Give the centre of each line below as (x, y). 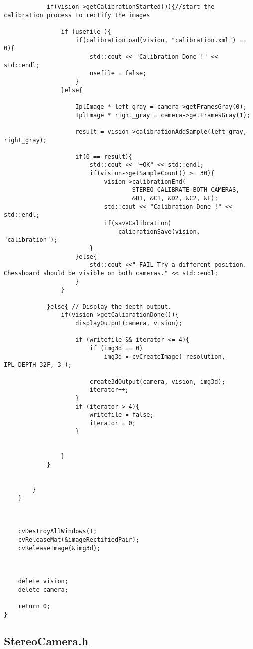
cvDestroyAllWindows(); (58, 531)
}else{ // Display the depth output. (109, 307)
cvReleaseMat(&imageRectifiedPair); (79, 540)
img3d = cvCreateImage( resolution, (164, 356)
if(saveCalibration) (138, 224)
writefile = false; (122, 415)
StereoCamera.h (46, 640)
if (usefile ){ (86, 32)
